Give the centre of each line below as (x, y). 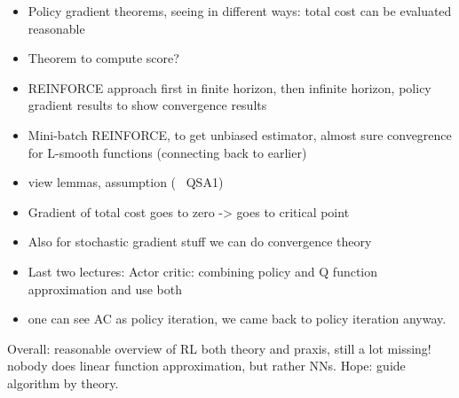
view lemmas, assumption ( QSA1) (126, 182)
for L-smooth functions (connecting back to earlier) (167, 152)
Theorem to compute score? (103, 58)
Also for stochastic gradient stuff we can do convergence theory (200, 242)
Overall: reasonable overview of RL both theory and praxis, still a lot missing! (219, 348)
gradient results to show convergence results (147, 105)
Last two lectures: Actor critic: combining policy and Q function (203, 271)
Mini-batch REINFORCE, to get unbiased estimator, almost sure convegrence (240, 134)
